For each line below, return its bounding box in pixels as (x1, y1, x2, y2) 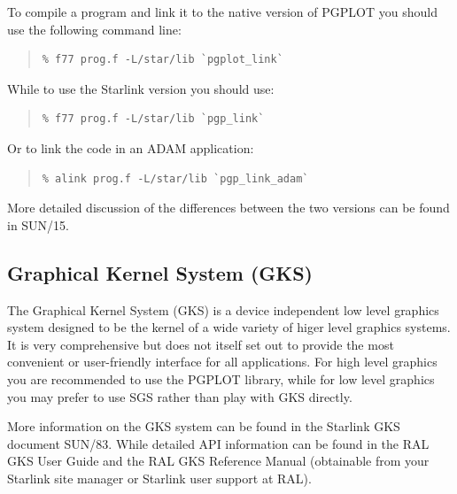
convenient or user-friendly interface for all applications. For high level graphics (7, 352, 438, 371)
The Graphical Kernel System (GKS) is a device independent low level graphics (7, 300, 439, 319)
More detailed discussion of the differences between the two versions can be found (7, 198, 450, 217)
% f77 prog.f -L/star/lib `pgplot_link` (42, 53, 283, 66)
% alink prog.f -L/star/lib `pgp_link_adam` (42, 172, 309, 185)
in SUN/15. (7, 215, 70, 234)
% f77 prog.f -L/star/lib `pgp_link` (42, 112, 265, 126)
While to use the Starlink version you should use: (7, 79, 275, 97)
